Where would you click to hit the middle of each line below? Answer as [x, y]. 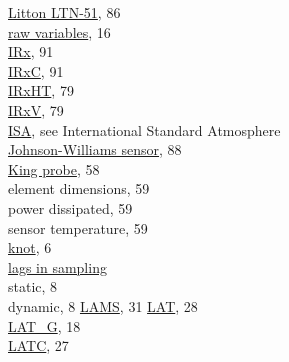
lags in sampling [57, 266]
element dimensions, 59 [79, 188]
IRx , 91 [31, 51]
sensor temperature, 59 [78, 227]
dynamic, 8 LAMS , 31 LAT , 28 [103, 305]
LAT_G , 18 [44, 325]
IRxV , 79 [36, 109]
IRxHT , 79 [41, 90]
